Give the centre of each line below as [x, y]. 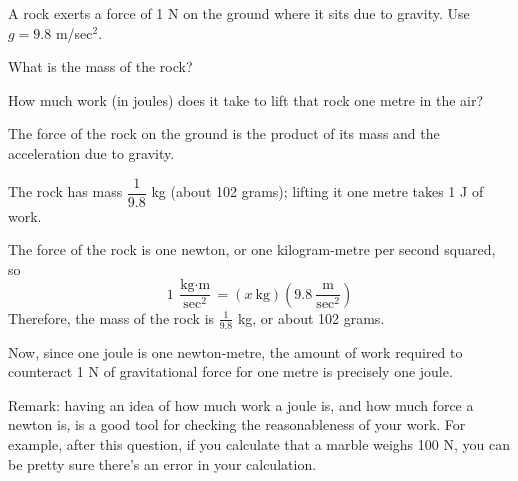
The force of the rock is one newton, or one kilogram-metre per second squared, [252, 249]
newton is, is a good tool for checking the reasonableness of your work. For [237, 424]
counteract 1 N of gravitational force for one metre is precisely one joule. [230, 371]
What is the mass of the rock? [100, 66]
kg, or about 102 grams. [311, 317]
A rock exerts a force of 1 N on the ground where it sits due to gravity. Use [239, 13]
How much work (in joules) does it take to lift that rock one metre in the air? [246, 99]
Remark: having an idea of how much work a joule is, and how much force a [241, 404]
